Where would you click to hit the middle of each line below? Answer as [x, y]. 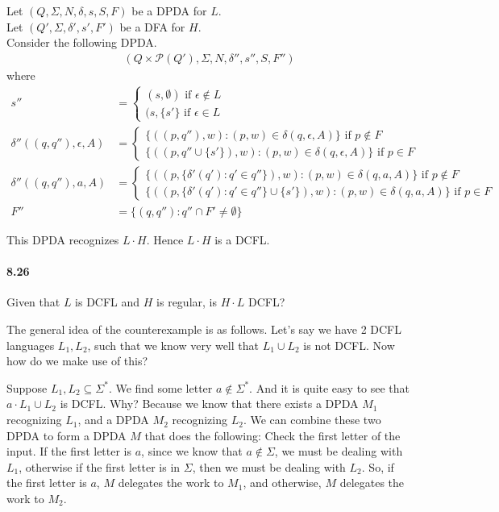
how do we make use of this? [77, 361]
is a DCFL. [242, 240]
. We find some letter [160, 387]
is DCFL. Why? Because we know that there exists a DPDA [209, 404]
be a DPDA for [169, 10]
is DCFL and [108, 302]
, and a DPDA [113, 420]
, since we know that [192, 451]
